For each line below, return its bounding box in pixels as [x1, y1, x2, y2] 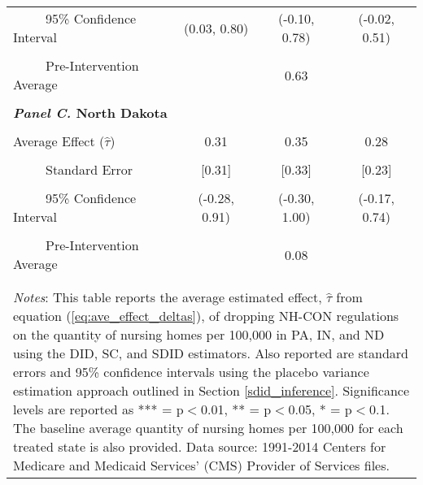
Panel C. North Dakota [13, 103, 168, 122]
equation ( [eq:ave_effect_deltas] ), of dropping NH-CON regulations [13, 306, 399, 325]
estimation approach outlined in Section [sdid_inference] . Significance [13, 381, 410, 400]
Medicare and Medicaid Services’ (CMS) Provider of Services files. [13, 456, 390, 474]
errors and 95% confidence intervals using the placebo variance [13, 362, 369, 381]
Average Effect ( [13, 132, 105, 150]
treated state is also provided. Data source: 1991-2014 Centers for [13, 437, 386, 456]
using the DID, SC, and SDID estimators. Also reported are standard [13, 344, 409, 362]
